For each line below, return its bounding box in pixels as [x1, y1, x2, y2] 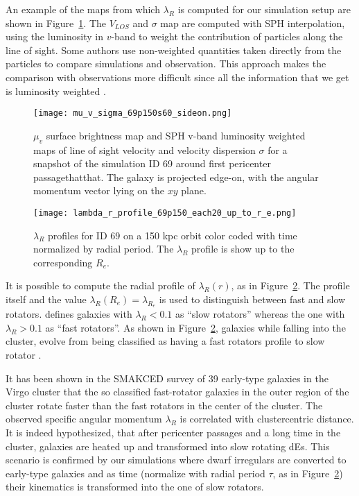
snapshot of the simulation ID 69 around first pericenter [33, 156, 271, 171]
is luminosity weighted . [6, 83, 106, 98]
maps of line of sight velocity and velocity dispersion [33, 142, 256, 157]
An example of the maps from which [6, 2, 160, 16]
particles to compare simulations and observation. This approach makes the [6, 56, 326, 71]
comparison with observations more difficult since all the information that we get [6, 69, 349, 84]
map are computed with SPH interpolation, [160, 15, 345, 30]
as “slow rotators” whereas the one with [175, 307, 345, 321]
